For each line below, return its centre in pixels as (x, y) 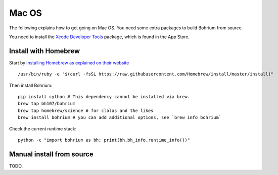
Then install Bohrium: (31, 85)
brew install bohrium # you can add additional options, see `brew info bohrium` (120, 117)
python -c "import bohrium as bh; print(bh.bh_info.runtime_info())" (104, 140)
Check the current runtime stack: (43, 128)
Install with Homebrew (45, 51)
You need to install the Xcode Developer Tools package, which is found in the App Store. (99, 37)
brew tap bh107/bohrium (47, 104)
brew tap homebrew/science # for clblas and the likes (86, 111)
